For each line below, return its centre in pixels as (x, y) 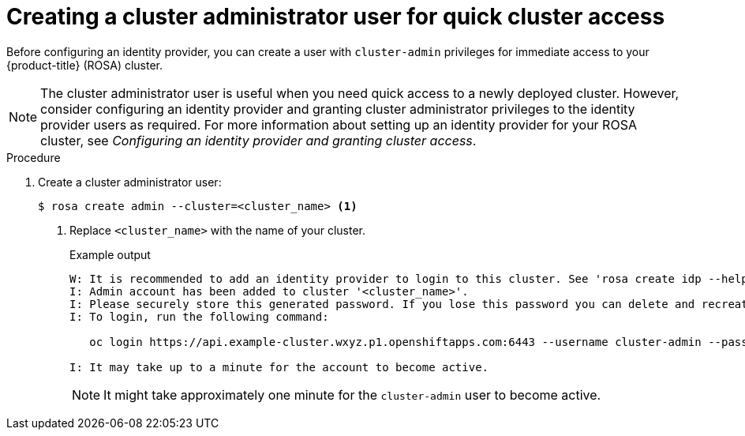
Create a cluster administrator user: (130, 182)
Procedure (34, 157)
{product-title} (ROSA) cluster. (85, 65)
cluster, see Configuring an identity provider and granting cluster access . (258, 140)
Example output (110, 254)
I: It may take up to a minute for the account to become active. (279, 367)
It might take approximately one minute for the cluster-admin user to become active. (352, 395)
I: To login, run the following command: (199, 316)
